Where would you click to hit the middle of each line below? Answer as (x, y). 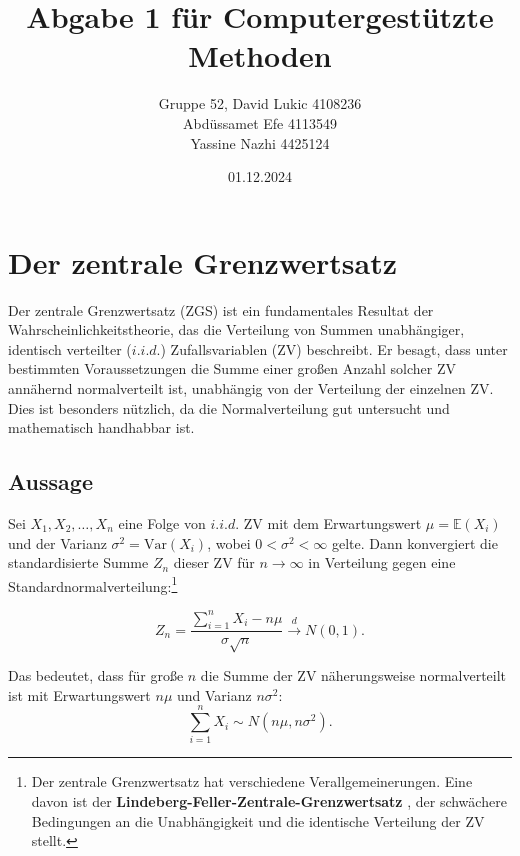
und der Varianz (57, 542)
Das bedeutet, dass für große (96, 675)
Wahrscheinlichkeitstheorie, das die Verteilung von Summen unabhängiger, (236, 329)
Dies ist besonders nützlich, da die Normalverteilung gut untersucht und (229, 407)
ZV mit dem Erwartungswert (332, 522)
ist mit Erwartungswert (79, 694)
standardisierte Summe (78, 562)
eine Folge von (162, 522)
